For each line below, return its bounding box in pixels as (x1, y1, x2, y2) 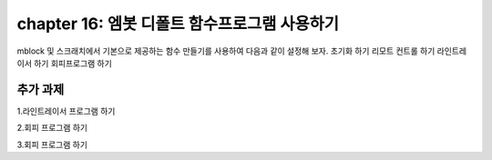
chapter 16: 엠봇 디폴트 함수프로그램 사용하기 (16, 14, 340, 34)
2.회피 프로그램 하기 (16, 123, 88, 134)
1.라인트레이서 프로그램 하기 (16, 105, 116, 116)
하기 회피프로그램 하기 (33, 57, 113, 68)
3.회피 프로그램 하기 (16, 139, 88, 150)
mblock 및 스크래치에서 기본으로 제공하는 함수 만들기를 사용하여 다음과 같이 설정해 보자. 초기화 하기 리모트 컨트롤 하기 (16, 45, 436, 56)
